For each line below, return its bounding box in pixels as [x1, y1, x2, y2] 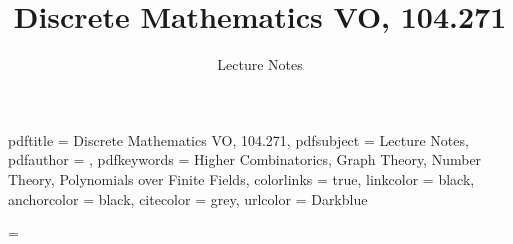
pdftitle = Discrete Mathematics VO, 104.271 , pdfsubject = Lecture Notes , [8, 129, 469, 150]
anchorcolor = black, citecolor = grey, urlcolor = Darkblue [8, 188, 368, 209]
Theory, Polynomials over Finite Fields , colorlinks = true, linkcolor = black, [8, 168, 475, 189]
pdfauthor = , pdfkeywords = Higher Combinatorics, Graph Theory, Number [8, 149, 482, 170]
